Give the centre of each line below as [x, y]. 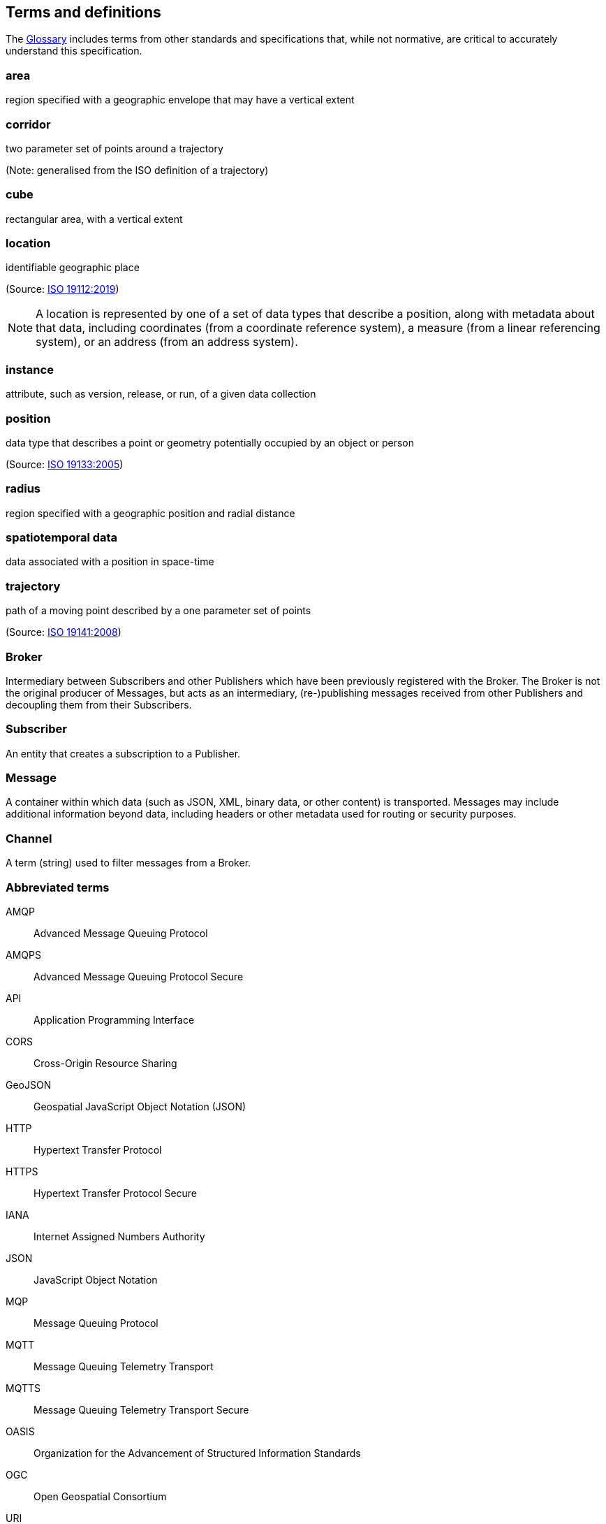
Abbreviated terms [58, 887]
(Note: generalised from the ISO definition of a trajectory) [137, 170]
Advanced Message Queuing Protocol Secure [139, 976]
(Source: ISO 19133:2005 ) [65, 464]
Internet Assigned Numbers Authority [119, 1236]
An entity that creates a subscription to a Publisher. [123, 753]
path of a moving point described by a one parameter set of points [158, 611]
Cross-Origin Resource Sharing [105, 1063]
